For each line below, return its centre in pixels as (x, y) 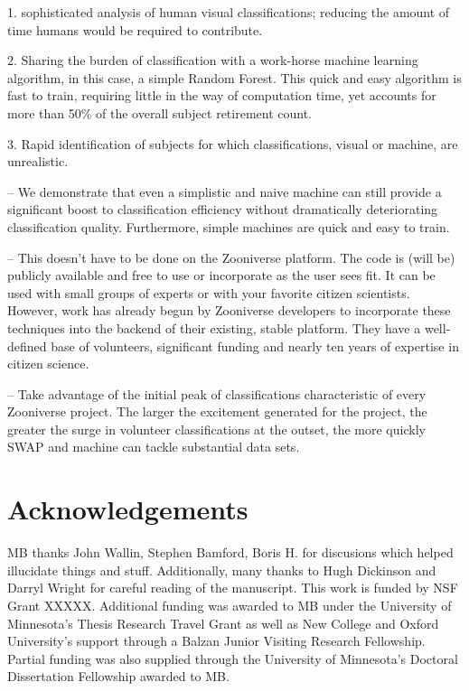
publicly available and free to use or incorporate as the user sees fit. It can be (221, 275)
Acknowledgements (128, 509)
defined (27, 345)
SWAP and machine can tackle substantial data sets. (154, 447)
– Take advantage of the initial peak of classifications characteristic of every (217, 393)
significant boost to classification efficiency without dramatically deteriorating (223, 209)
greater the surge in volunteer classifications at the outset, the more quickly (216, 429)
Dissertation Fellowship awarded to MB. (118, 676)
